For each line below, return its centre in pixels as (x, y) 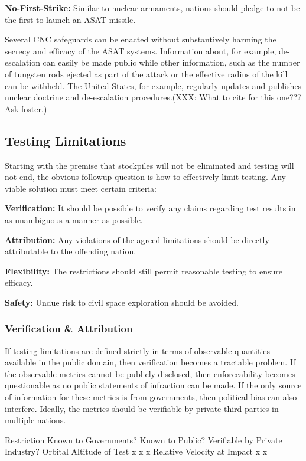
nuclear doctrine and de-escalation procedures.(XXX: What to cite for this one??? (153, 97)
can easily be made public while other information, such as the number (171, 62)
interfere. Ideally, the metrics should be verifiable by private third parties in (142, 408)
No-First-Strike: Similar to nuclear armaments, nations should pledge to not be (152, 8)
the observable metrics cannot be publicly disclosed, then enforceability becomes (150, 373)
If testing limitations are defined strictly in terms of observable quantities (138, 350)
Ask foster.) (26, 108)
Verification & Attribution (69, 328)
